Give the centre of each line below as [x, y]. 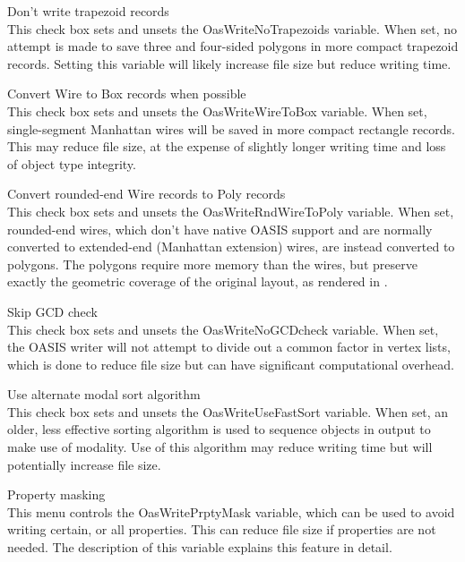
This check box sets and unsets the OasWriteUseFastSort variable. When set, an [228, 411]
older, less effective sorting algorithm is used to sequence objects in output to [219, 429]
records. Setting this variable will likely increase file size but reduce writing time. [229, 63]
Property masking [56, 494]
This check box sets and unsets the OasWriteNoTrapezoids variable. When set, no [232, 28]
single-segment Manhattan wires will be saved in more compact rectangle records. [231, 128]
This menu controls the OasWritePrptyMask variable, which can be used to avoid [231, 511]
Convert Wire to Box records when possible [127, 94]
